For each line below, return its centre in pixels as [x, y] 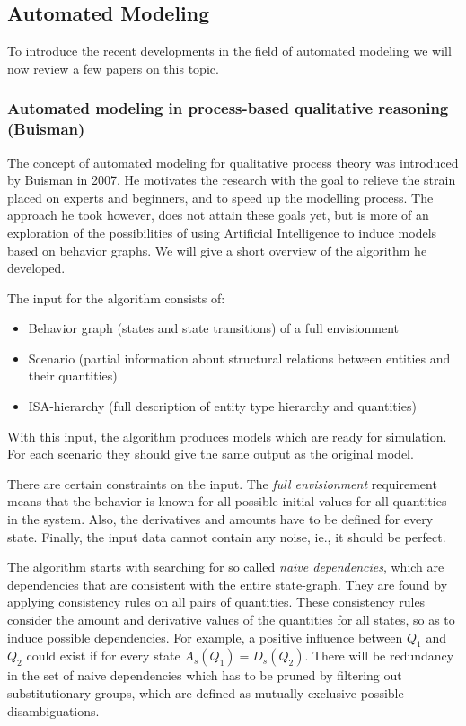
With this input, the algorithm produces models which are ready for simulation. [227, 436]
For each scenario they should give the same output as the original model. [211, 454]
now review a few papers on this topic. [113, 68]
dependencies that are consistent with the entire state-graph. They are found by [228, 584]
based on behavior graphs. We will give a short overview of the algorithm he [217, 250]
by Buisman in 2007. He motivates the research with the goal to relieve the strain [232, 180]
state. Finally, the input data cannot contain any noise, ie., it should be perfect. [227, 536]
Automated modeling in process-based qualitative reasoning [228, 108]
